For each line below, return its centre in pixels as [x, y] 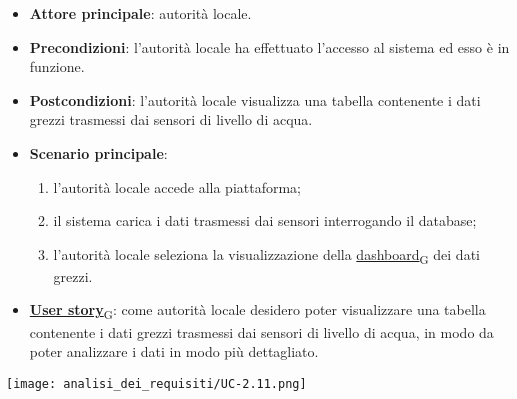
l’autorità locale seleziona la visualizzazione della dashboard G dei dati [266, 255]
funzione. [57, 66]
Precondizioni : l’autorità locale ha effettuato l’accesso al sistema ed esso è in [269, 46]
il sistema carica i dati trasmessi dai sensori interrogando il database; [265, 220]
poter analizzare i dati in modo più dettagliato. [174, 351]
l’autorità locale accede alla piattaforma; [177, 186]
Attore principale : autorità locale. [140, 13]
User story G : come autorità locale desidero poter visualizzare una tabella [257, 311]
